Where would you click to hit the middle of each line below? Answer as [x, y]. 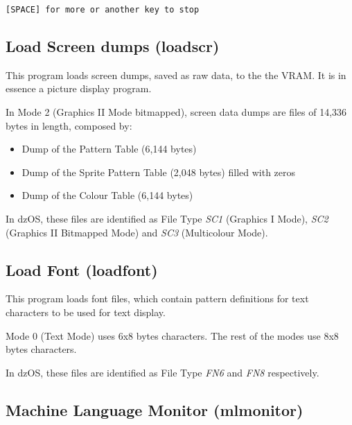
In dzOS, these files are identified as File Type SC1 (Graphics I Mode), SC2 [167, 219]
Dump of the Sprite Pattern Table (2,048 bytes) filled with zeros [159, 172]
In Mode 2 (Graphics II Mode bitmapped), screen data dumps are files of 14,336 [176, 112]
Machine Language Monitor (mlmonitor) [155, 409]
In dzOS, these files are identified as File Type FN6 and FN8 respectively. [162, 372]
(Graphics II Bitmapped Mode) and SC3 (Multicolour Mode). [137, 232]
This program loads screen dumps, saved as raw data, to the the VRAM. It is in [176, 75]
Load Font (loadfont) [82, 269]
